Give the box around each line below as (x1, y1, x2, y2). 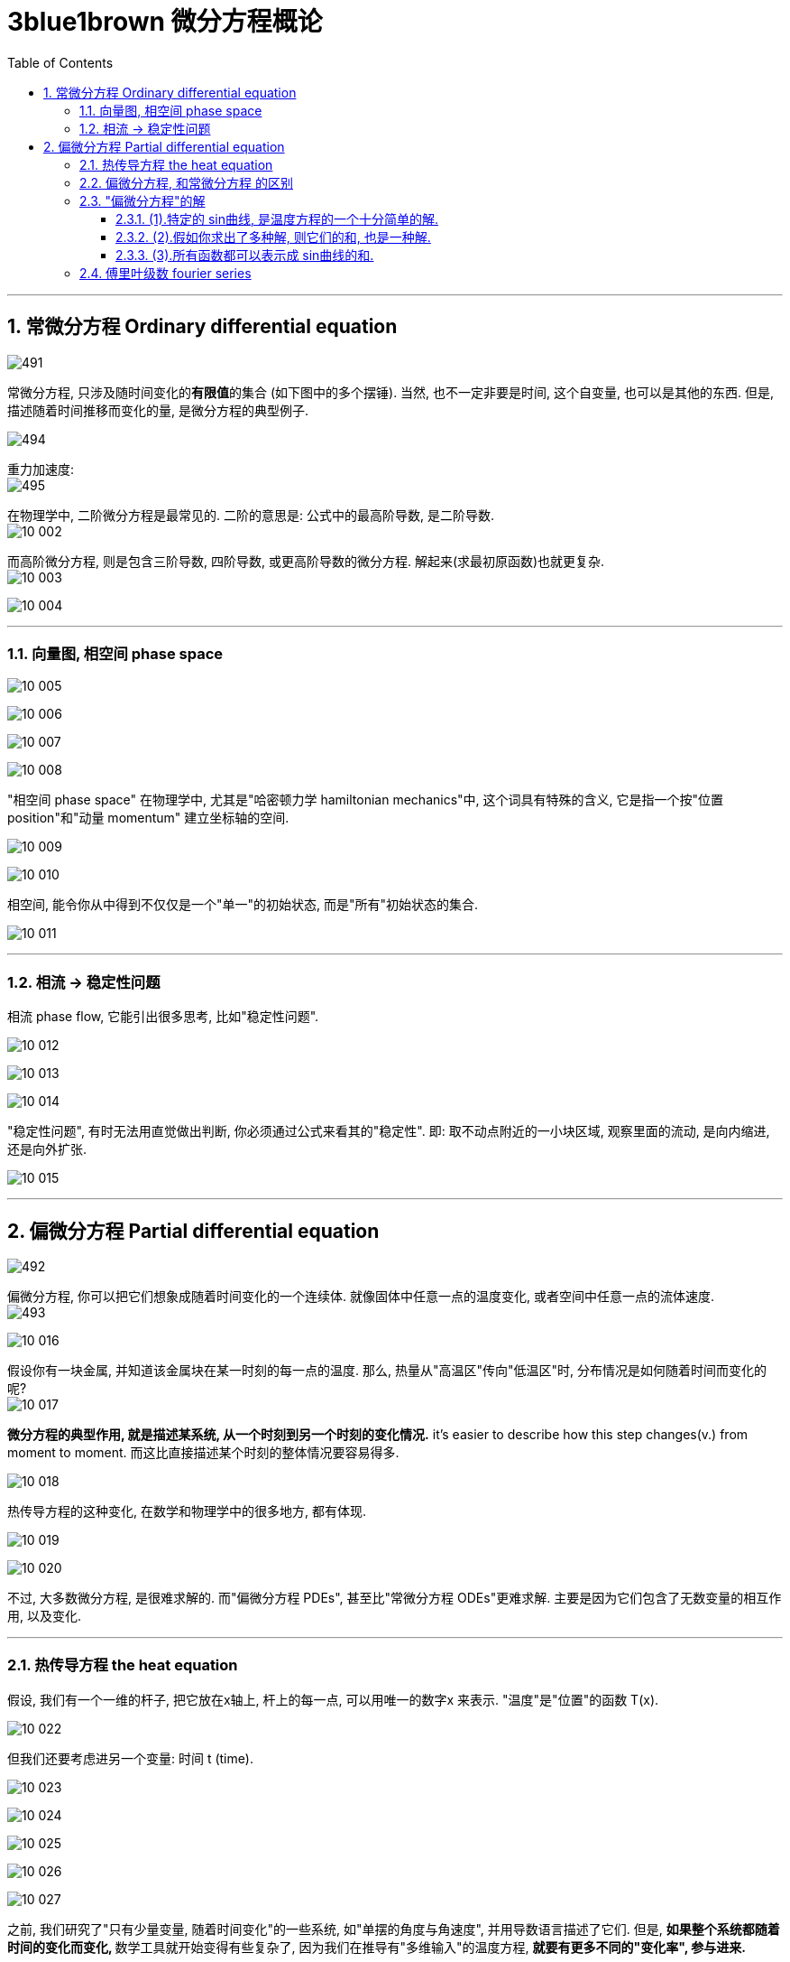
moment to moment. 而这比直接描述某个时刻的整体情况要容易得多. (7, 1444, 400, 1460)
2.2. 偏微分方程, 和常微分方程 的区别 (79, 174, 293, 191)
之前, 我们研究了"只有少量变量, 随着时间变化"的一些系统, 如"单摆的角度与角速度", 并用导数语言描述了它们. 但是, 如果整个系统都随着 (7, 1920, 780, 1937)
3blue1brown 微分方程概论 (7, 6, 323, 37)
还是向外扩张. (7, 1141, 87, 1158)
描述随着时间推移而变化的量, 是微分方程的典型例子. (7, 402, 309, 418)
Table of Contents (7, 54, 114, 70)
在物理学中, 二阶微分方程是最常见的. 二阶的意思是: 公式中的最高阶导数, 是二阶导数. (7, 507, 494, 523)
